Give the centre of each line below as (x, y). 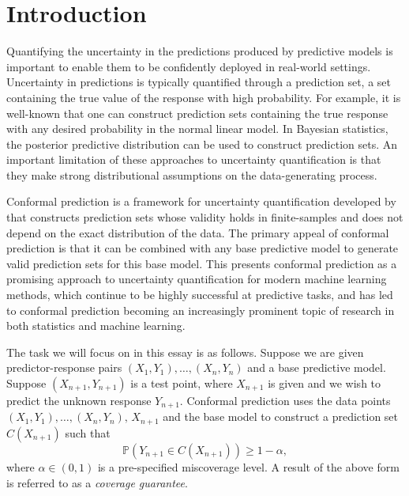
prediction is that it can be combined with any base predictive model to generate (203, 248)
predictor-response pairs (64, 367)
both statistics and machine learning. (96, 326)
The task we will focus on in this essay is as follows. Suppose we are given (185, 352)
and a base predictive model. (317, 367)
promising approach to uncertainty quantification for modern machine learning (197, 279)
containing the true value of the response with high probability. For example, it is (204, 97)
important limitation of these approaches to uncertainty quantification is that (194, 159)
